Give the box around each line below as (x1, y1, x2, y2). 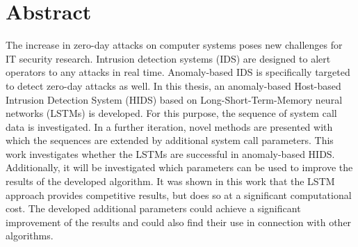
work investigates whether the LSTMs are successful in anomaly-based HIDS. (6, 146, 335, 161)
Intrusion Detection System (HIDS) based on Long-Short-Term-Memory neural (6, 92, 343, 106)
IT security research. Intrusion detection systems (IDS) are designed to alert (6, 51, 331, 65)
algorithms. (6, 228, 54, 243)
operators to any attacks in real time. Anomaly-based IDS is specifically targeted (6, 65, 350, 79)
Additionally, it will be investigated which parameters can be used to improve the (6, 160, 353, 175)
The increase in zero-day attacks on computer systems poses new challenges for (6, 38, 343, 52)
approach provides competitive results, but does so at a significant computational (6, 187, 352, 202)
